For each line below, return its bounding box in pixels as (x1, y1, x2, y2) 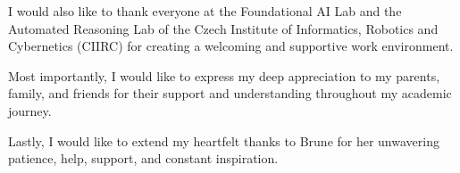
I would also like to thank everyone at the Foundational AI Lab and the (8, 2, 402, 20)
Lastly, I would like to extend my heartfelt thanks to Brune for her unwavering (8, 131, 439, 150)
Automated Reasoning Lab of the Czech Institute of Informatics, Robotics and (8, 19, 439, 37)
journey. (8, 101, 52, 119)
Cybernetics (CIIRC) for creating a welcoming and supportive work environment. (8, 37, 454, 55)
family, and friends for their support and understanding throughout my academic (8, 84, 452, 103)
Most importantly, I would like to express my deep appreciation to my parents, (8, 66, 440, 85)
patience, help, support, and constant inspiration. (8, 149, 279, 168)
